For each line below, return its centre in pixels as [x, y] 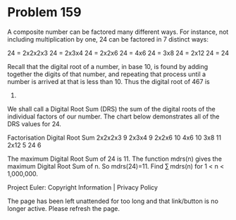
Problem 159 [44, 12]
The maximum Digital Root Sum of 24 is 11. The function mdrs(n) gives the [114, 159]
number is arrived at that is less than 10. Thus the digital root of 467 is [108, 81]
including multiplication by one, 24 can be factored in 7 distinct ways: [108, 39]
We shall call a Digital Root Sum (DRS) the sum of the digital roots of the [112, 109]
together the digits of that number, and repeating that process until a [107, 74]
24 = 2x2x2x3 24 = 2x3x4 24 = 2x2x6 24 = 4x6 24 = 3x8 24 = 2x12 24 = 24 [118, 53]
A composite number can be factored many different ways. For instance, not [118, 32]
